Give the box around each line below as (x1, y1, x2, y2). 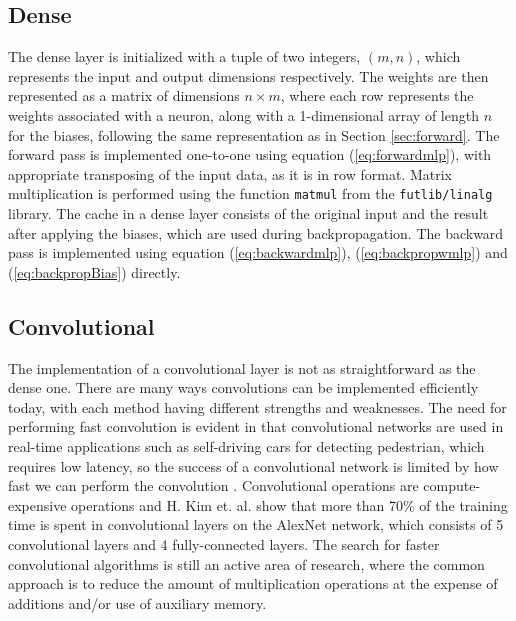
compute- (423, 475, 481, 496)
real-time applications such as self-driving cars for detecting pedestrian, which (8, 435, 485, 456)
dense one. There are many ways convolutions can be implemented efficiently (8, 377, 479, 398)
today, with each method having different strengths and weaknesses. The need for (8, 396, 507, 417)
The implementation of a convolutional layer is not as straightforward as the (8, 357, 476, 378)
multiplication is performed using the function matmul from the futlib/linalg (8, 183, 493, 204)
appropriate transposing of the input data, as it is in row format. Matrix (8, 163, 452, 184)
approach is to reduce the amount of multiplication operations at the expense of (8, 573, 498, 594)
